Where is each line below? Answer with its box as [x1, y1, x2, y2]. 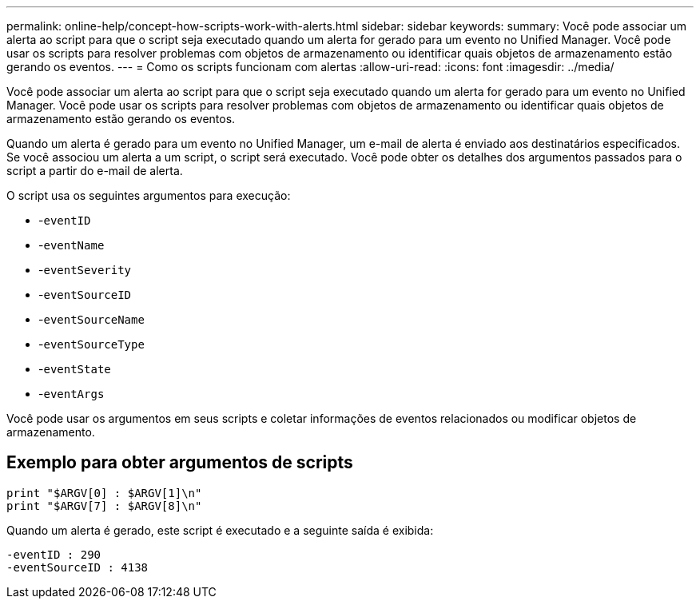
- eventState [38, 362, 111, 376]
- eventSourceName [38, 312, 145, 326]
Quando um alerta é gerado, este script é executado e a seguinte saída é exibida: [6, 523, 434, 537]
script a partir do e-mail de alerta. [6, 164, 183, 177]
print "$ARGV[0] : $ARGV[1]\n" [6, 486, 202, 500]
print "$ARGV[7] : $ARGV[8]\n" [6, 499, 202, 512]
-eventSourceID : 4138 [6, 560, 149, 574]
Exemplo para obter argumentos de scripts [6, 452, 353, 473]
